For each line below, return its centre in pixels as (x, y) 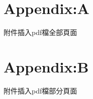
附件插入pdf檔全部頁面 (40, 32)
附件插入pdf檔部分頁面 (40, 90)
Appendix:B (46, 66)
